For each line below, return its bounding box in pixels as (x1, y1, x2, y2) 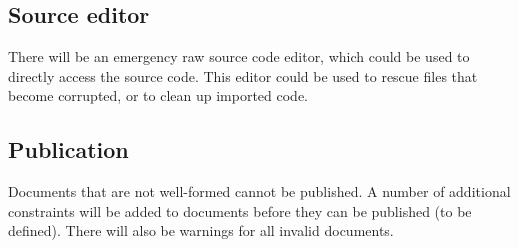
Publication (8, 134, 129, 165)
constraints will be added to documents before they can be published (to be (8, 200, 472, 221)
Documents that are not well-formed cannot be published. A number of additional (8, 181, 511, 202)
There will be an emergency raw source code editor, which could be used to (8, 46, 470, 67)
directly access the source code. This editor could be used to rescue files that (8, 65, 478, 86)
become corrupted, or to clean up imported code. (8, 85, 308, 106)
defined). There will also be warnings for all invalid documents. (8, 220, 394, 241)
